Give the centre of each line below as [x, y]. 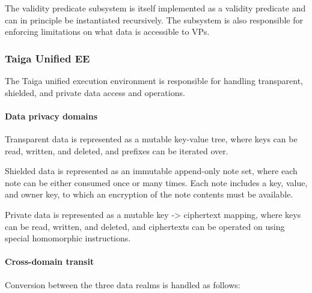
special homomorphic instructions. [68, 238]
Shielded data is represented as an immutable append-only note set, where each [151, 171]
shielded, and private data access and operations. [95, 92]
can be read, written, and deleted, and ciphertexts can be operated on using [145, 226]
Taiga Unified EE [47, 58]
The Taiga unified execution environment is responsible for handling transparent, [154, 80]
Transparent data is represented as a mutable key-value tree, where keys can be [151, 138]
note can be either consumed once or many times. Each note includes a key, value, [156, 182]
